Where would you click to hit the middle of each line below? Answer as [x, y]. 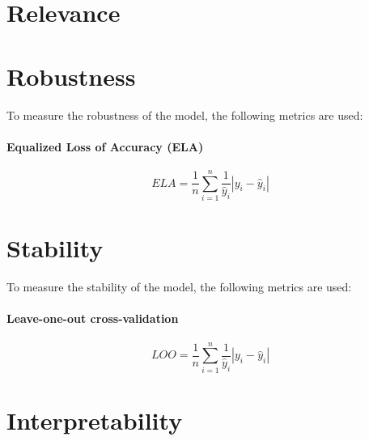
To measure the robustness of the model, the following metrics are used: [185, 114]
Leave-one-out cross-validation [93, 318]
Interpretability [95, 420]
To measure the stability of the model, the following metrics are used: [179, 287]
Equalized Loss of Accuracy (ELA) [105, 146]
